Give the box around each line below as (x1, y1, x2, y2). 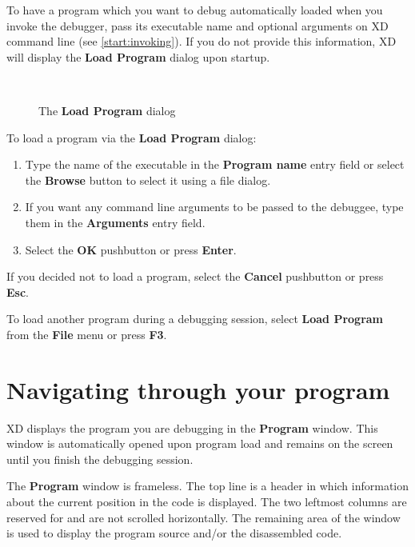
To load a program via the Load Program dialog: (6, 129, 257, 146)
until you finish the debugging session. (6, 450, 194, 467)
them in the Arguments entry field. (25, 214, 206, 230)
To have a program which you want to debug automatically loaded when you (6, 2, 383, 18)
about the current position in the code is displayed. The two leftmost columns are (6, 493, 407, 509)
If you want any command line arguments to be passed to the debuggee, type (25, 198, 404, 215)
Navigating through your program (6, 373, 390, 405)
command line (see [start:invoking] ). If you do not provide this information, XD (6, 33, 397, 50)
